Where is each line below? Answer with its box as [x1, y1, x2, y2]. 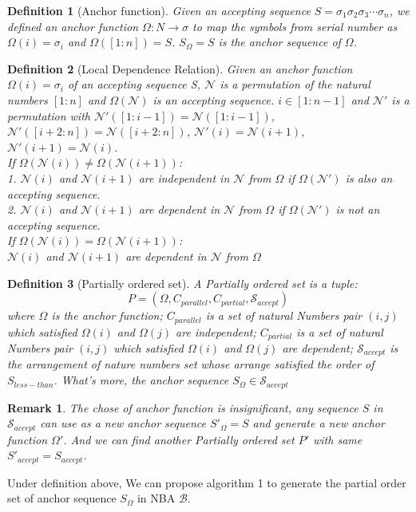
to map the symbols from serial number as [192, 18, 398, 34]
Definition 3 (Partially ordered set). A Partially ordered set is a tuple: [7, 274, 358, 291]
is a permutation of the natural [220, 76, 370, 93]
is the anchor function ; [51, 307, 163, 324]
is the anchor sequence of [218, 33, 341, 50]
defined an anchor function [7, 18, 139, 34]
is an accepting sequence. [153, 91, 275, 108]
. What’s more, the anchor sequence [53, 372, 229, 388]
